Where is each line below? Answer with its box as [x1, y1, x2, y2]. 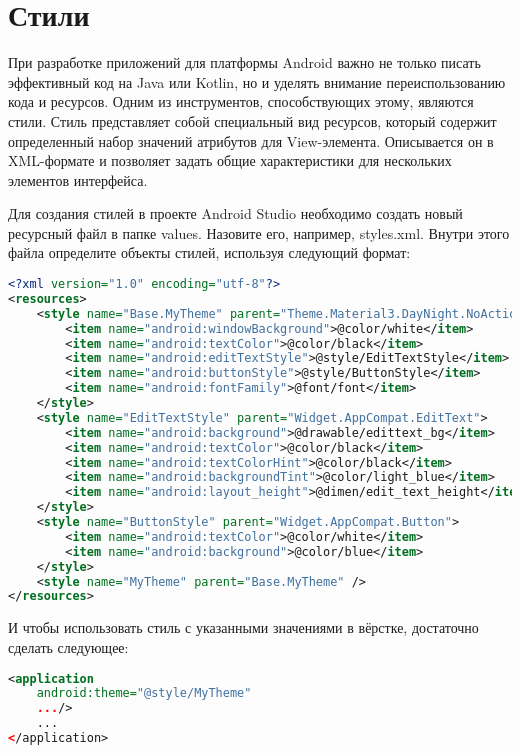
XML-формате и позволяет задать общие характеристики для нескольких [8, 150, 452, 171]
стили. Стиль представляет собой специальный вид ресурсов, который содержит [8, 110, 497, 131]
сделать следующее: [8, 636, 129, 657]
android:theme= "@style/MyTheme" [36, 686, 252, 701]
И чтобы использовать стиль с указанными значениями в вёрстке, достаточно [8, 617, 479, 638]
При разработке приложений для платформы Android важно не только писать [8, 52, 481, 73]
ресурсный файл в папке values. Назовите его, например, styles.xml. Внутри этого [8, 222, 510, 243]
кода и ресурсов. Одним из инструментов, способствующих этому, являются [8, 91, 474, 112]
